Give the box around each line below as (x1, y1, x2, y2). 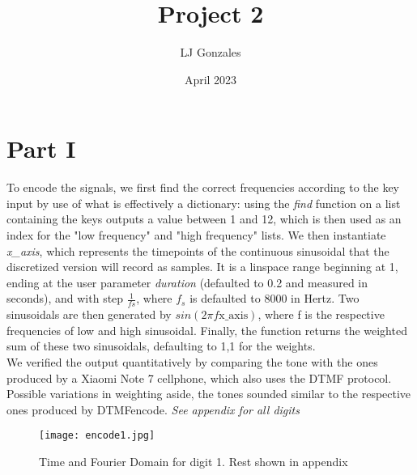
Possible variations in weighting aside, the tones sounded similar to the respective (6, 385, 411, 402)
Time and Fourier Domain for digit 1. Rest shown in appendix (39, 453, 348, 470)
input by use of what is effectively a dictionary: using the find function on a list (6, 194, 401, 211)
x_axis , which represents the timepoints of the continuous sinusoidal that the (6, 242, 389, 259)
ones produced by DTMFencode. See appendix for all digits (6, 401, 300, 418)
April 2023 (184, 70, 237, 87)
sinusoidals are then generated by (6, 306, 172, 323)
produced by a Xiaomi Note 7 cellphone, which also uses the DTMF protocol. (6, 369, 392, 386)
